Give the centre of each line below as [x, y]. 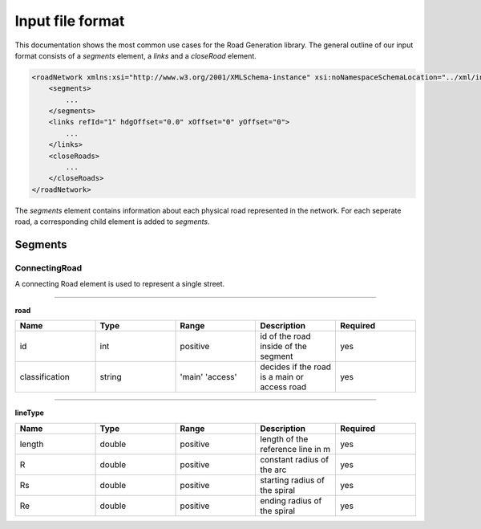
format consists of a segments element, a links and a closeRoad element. [135, 55]
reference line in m [295, 449]
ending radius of [291, 500]
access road [283, 387]
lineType [29, 413]
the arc [273, 470]
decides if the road [296, 367]
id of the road [286, 336]
